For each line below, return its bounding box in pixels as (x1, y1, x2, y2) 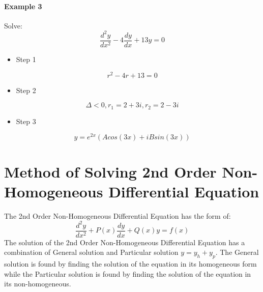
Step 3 (16, 115, 36, 126)
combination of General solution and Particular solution (4, 247, 179, 257)
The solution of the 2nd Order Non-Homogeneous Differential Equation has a (4, 237, 245, 247)
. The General (215, 247, 259, 257)
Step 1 (16, 53, 36, 64)
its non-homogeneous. (4, 278, 71, 289)
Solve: (4, 20, 22, 31)
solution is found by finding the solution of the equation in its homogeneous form (4, 258, 257, 269)
